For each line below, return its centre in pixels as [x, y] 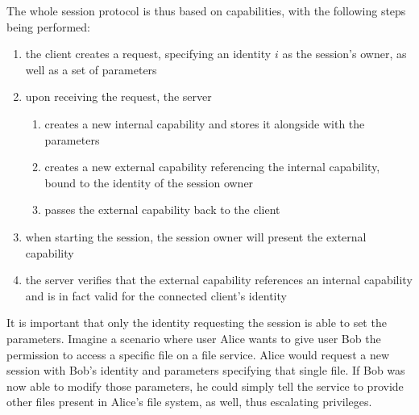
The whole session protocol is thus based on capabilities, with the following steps [206, 10]
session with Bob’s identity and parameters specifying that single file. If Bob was [206, 370]
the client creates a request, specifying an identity [148, 54]
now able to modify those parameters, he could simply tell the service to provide [205, 386]
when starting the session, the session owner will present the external [196, 236]
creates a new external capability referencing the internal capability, [212, 167]
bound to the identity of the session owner [149, 182]
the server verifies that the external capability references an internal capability [219, 280]
